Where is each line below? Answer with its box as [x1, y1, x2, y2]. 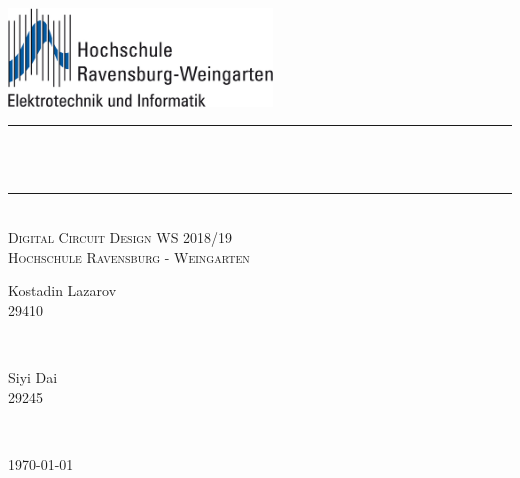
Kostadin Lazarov [8, 280, 117, 301]
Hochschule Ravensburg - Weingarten [8, 246, 250, 267]
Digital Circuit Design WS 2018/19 [8, 227, 233, 248]
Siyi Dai [8, 367, 58, 387]
